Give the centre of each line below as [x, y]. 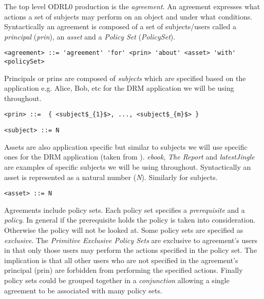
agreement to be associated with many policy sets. [83, 290]
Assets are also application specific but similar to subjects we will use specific [126, 146]
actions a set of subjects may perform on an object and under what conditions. [128, 16]
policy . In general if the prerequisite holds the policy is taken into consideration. [130, 220]
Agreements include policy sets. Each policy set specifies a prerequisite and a [125, 210]
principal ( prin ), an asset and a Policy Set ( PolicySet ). [90, 36]
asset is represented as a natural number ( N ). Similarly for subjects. [111, 177]
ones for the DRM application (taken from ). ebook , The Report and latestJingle [129, 157]
